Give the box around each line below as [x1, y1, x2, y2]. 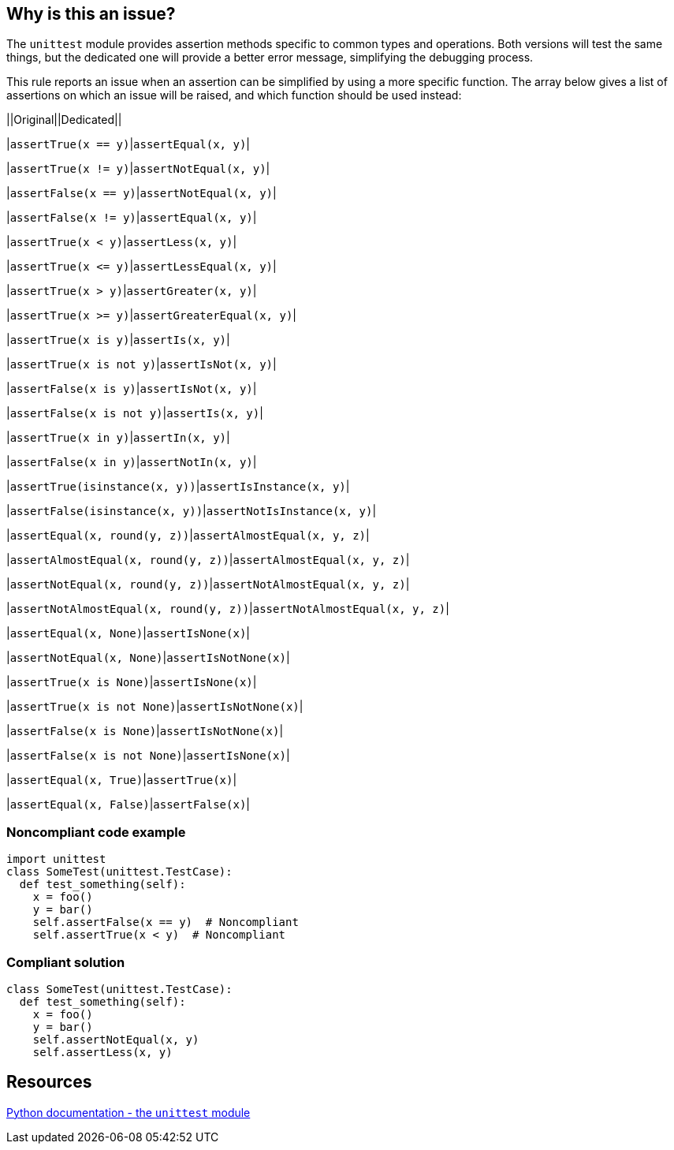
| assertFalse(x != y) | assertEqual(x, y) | [6, 211, 257, 225]
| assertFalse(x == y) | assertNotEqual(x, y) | [6, 186, 277, 200]
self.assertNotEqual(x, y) [32, 1032, 199, 1046]
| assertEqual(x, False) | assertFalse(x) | [6, 797, 250, 812]
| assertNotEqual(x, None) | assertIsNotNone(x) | [6, 651, 290, 665]
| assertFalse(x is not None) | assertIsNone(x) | [6, 749, 290, 763]
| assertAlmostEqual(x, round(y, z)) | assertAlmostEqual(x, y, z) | [6, 553, 410, 567]
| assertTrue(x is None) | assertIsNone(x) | [6, 675, 257, 689]
